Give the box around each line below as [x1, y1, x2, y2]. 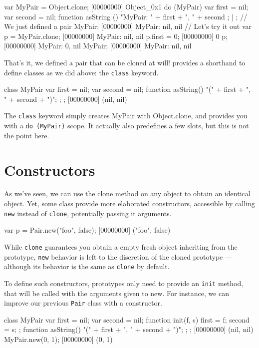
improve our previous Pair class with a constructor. [4, 298, 162, 308]
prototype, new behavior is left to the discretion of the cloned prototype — [4, 251, 232, 262]
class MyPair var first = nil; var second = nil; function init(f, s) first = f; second [4, 314, 250, 325]
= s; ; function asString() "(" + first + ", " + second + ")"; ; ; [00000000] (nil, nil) [4, 324, 254, 335]
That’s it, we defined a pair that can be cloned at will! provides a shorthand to [4, 57, 246, 67]
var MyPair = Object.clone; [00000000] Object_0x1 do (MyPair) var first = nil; [4, 1, 249, 11]
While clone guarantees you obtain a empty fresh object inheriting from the [4, 241, 238, 252]
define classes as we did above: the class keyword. [4, 67, 159, 77]
